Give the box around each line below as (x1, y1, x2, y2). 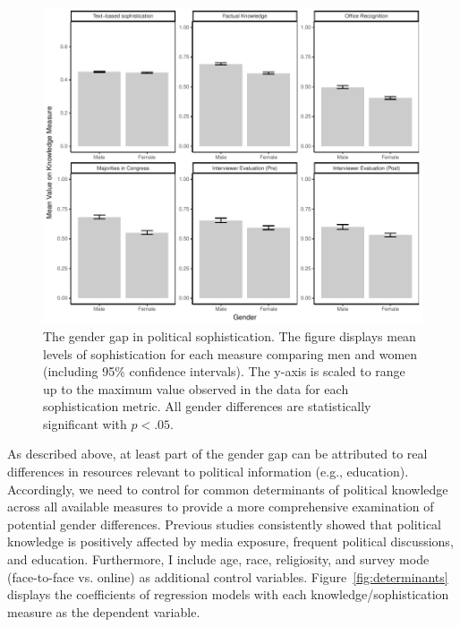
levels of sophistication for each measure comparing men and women (43, 344, 418, 363)
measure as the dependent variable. (7, 602, 200, 621)
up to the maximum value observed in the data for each (43, 379, 349, 398)
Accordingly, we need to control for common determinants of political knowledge (7, 479, 448, 498)
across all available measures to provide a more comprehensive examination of (7, 497, 434, 516)
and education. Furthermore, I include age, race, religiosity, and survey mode (7, 550, 430, 569)
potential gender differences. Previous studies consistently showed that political (7, 514, 442, 533)
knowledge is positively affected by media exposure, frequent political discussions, (7, 532, 454, 551)
